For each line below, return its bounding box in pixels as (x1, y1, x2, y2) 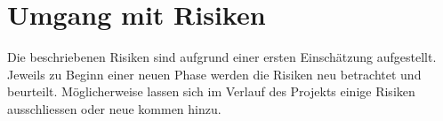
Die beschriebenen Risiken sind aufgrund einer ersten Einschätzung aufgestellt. (7, 48, 437, 66)
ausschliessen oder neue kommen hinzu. (7, 99, 221, 117)
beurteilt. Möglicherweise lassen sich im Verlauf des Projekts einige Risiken (7, 82, 415, 101)
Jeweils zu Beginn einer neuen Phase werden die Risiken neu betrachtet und (7, 64, 422, 83)
